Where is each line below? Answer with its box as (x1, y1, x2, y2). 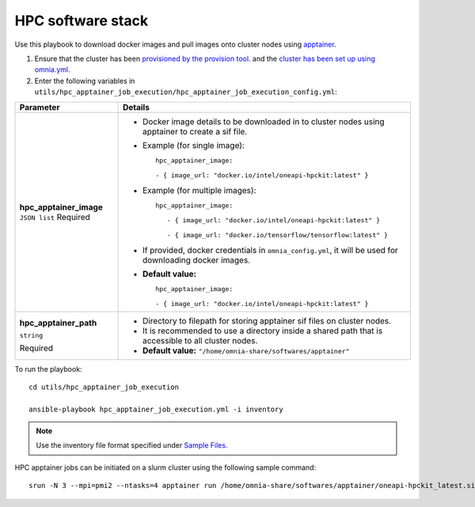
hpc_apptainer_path (19, 317, 97, 328)
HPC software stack (14, 12, 149, 29)
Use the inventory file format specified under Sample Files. (36, 441, 228, 450)
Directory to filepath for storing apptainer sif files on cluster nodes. (142, 315, 392, 326)
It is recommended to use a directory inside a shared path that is (142, 325, 383, 336)
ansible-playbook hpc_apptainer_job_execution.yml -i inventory (28, 404, 284, 414)
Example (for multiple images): (142, 184, 256, 195)
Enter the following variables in (34, 76, 135, 85)
